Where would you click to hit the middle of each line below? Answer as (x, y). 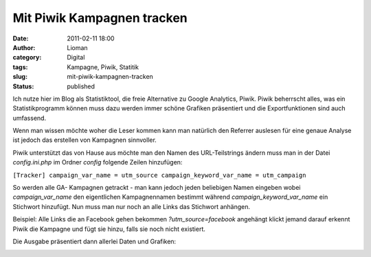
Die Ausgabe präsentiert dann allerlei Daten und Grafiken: (94, 241)
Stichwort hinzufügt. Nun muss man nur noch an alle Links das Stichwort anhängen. (132, 206)
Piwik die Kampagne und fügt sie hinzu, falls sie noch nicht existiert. (109, 229)
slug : (20, 77)
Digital (76, 58)
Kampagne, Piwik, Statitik (103, 67)
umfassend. (30, 118)
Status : (23, 86)
